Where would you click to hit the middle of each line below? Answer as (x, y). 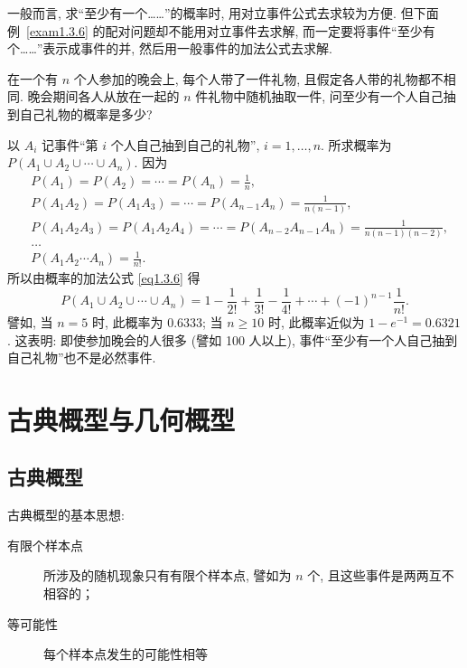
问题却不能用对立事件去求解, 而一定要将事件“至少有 (283, 30)
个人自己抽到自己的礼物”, (185, 144)
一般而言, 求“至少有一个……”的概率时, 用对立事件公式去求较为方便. (202, 13)
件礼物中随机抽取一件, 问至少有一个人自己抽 (326, 96)
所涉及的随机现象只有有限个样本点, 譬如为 (168, 575)
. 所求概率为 (356, 144)
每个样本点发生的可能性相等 (126, 654)
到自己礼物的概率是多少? (80, 113)
